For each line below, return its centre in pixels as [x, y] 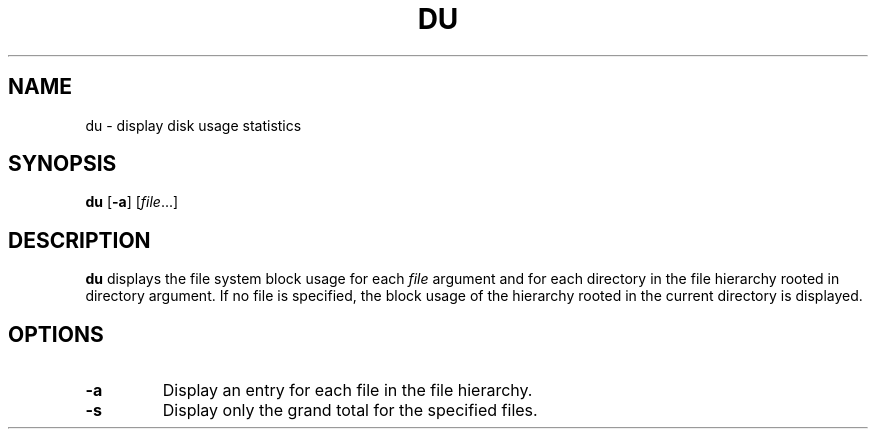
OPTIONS [56, 334]
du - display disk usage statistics [193, 125]
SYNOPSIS [62, 164]
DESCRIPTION [79, 240]
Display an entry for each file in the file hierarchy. [347, 390]
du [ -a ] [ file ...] [132, 202]
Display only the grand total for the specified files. [350, 410]
